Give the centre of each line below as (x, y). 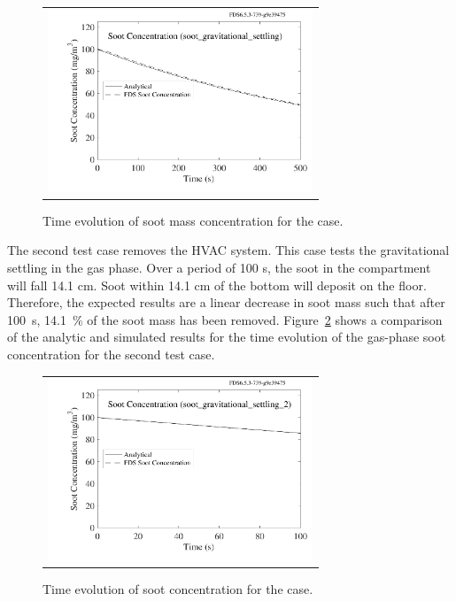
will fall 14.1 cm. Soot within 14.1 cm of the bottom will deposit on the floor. (217, 285)
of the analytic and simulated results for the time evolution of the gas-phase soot (227, 337)
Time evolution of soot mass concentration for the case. (193, 220)
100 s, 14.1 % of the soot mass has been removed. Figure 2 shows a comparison (225, 319)
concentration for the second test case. (111, 354)
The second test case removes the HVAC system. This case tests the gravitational (228, 250)
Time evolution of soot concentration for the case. (178, 589)
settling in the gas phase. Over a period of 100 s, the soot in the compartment (219, 268)
